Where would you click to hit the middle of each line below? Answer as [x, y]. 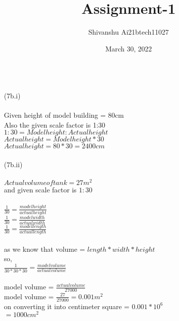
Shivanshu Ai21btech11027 [129, 32]
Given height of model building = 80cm [64, 115]
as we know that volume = [45, 249]
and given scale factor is [40, 190]
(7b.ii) [13, 164]
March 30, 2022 [129, 48]
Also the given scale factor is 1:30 [55, 124]
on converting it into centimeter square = [67, 306]
